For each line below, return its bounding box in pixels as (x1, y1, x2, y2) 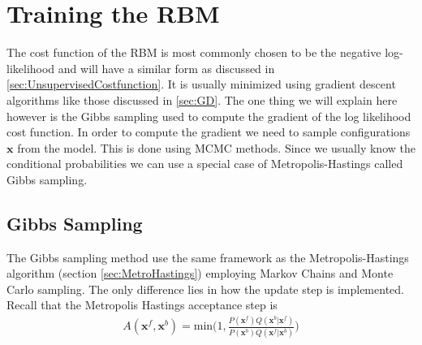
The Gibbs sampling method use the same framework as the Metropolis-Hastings (6, 248, 409, 265)
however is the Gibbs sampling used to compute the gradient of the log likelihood (6, 107, 411, 124)
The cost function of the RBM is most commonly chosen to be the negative (6, 44, 381, 61)
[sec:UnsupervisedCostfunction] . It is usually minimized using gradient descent (6, 75, 396, 93)
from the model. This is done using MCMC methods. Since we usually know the (17, 139, 416, 156)
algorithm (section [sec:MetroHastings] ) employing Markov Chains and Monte (6, 265, 394, 282)
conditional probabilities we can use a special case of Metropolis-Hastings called (6, 155, 403, 172)
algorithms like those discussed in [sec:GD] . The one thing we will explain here (6, 91, 398, 108)
